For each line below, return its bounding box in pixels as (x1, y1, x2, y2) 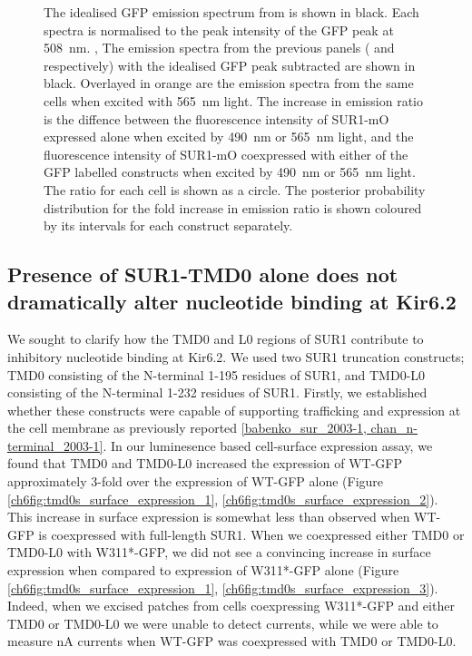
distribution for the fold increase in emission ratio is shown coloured (44, 198, 422, 217)
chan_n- (370, 418, 418, 437)
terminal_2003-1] (7, 436, 103, 455)
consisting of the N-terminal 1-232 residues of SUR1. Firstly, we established (7, 383, 428, 402)
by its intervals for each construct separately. (44, 216, 293, 235)
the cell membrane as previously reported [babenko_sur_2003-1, (7, 418, 367, 437)
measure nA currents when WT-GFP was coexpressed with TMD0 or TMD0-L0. (7, 632, 457, 651)
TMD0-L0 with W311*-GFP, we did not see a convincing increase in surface (7, 543, 431, 562)
